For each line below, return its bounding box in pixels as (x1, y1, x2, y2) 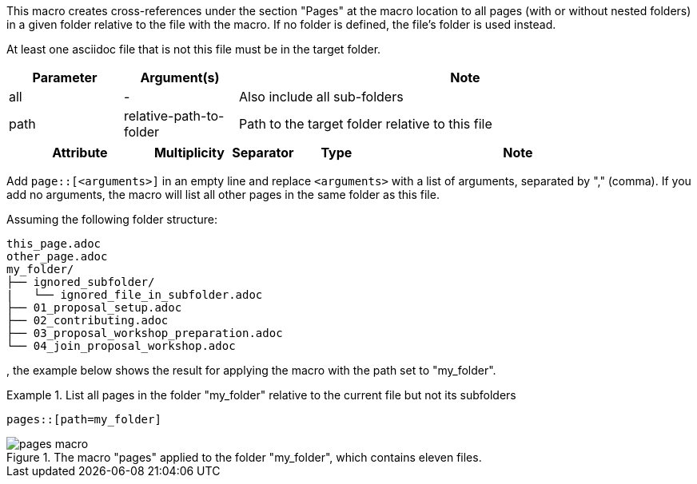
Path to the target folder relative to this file (238, 116, 492, 132)
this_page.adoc (6, 237, 102, 250)
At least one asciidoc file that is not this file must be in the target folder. (6, 42, 381, 56)
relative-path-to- (123, 108, 225, 124)
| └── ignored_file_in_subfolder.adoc (6, 288, 263, 301)
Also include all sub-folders (238, 89, 404, 105)
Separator (232, 145, 294, 161)
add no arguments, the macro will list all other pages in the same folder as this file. (6, 188, 440, 201)
